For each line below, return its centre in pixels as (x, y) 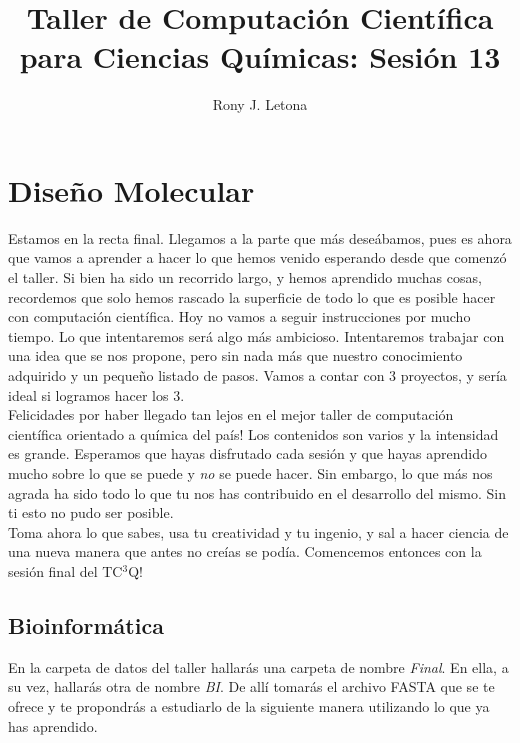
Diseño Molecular (131, 189)
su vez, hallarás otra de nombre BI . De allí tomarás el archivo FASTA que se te (251, 686)
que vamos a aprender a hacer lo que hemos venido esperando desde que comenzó (257, 257)
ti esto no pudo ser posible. (91, 512)
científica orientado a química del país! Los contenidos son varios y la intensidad (253, 433)
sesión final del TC (65, 570)
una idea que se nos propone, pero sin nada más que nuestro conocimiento (235, 355)
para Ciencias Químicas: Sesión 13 (260, 56)
